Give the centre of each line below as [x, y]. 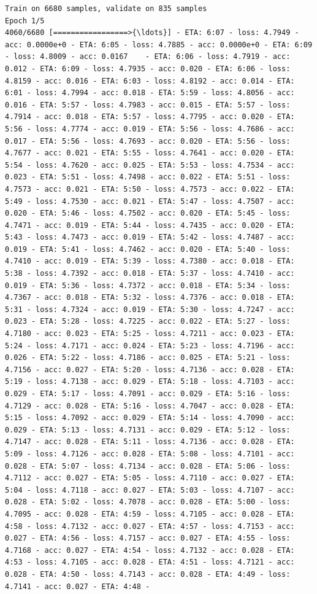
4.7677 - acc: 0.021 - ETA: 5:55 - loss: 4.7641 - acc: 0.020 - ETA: [150, 153]
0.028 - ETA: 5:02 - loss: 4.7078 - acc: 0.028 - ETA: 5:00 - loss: [148, 502]
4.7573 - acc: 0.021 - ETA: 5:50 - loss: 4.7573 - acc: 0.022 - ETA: [150, 189]
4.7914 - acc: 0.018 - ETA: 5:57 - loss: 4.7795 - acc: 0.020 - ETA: [150, 117]
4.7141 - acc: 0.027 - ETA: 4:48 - [78, 586]
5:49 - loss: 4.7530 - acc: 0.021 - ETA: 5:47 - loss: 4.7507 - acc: [150, 201]
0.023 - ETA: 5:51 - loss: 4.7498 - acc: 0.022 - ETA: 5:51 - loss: [148, 177]
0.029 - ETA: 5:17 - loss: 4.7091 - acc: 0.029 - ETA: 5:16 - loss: [148, 394]
